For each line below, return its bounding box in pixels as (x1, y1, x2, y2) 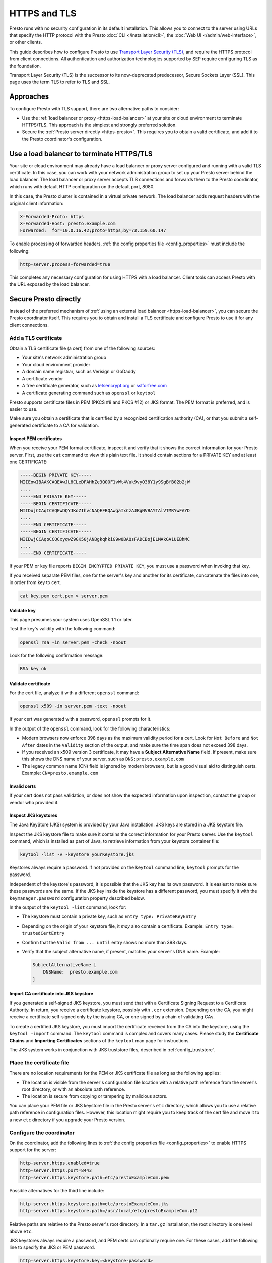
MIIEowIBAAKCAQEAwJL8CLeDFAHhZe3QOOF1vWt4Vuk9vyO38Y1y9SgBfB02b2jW (20, 479, 190, 485)
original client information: (9, 200, 64, 206)
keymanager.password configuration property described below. (9, 895, 145, 901)
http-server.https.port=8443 (20, 1168, 92, 1173)
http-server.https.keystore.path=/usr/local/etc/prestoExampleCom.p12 (20, 1208, 198, 1214)
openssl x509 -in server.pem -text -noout (20, 703, 126, 709)
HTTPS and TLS (9, 8, 77, 19)
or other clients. (9, 39, 42, 45)
